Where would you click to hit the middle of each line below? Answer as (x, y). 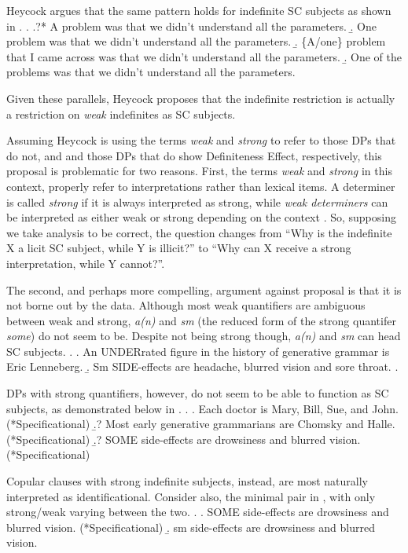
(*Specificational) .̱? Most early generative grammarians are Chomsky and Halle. (201, 424)
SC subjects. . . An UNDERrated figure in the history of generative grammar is (198, 351)
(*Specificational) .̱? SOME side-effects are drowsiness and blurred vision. (184, 439)
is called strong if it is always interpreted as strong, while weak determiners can (197, 201)
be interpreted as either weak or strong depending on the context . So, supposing (201, 217)
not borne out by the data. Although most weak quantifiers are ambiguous (186, 305)
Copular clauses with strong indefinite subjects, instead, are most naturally (187, 481)
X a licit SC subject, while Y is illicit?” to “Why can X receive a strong (179, 248)
